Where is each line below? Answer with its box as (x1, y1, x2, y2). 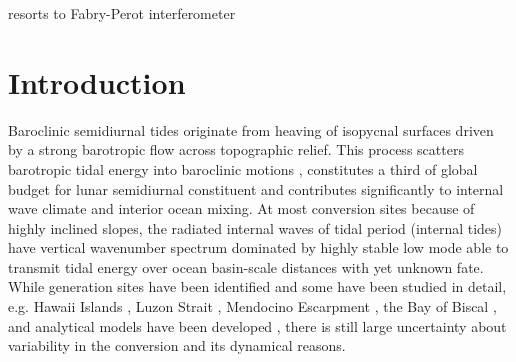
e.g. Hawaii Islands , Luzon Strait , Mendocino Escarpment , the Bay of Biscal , (8, 296, 497, 317)
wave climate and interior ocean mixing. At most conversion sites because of (8, 198, 475, 219)
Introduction (8, 61, 186, 102)
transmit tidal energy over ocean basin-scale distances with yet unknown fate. (8, 256, 484, 277)
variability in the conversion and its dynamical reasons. (8, 335, 346, 356)
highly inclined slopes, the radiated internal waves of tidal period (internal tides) (8, 217, 503, 238)
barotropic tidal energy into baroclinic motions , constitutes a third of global (8, 158, 478, 179)
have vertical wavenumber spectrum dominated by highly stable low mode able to (8, 237, 509, 258)
